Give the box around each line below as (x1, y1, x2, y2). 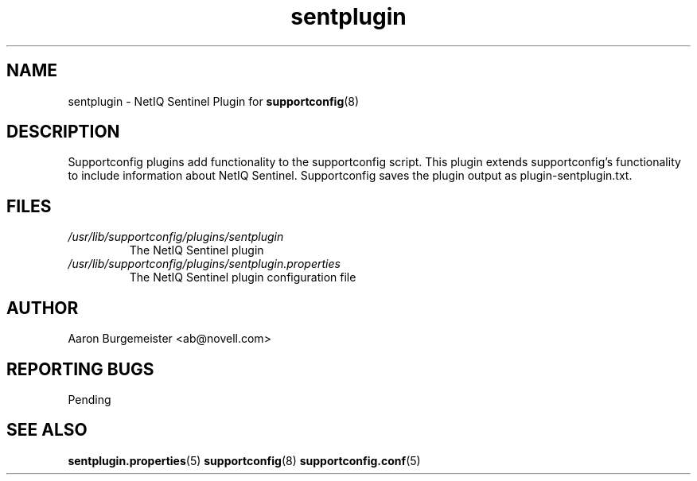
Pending (68, 392, 111, 406)
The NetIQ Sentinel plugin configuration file (129, 270, 356, 285)
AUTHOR (6, 297, 79, 318)
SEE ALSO (6, 420, 88, 440)
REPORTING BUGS (6, 359, 154, 379)
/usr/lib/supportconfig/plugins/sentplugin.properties (68, 257, 341, 271)
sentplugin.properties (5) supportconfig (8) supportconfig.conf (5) (68, 453, 421, 467)
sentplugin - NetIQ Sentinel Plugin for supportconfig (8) (68, 94, 360, 108)
